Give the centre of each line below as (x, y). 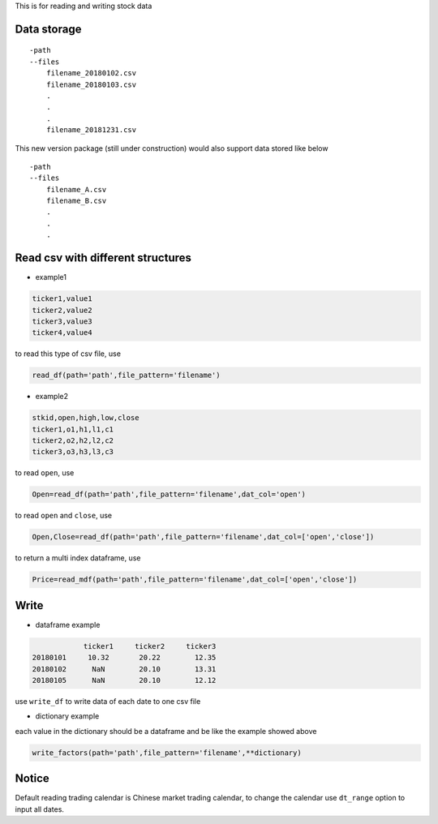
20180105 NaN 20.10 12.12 (124, 680)
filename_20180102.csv (91, 73)
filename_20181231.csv (91, 130)
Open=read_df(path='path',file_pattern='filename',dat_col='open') (169, 494)
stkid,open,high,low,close (86, 418)
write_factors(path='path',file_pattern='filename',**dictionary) (167, 753)
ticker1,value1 (62, 299)
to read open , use (45, 473)
